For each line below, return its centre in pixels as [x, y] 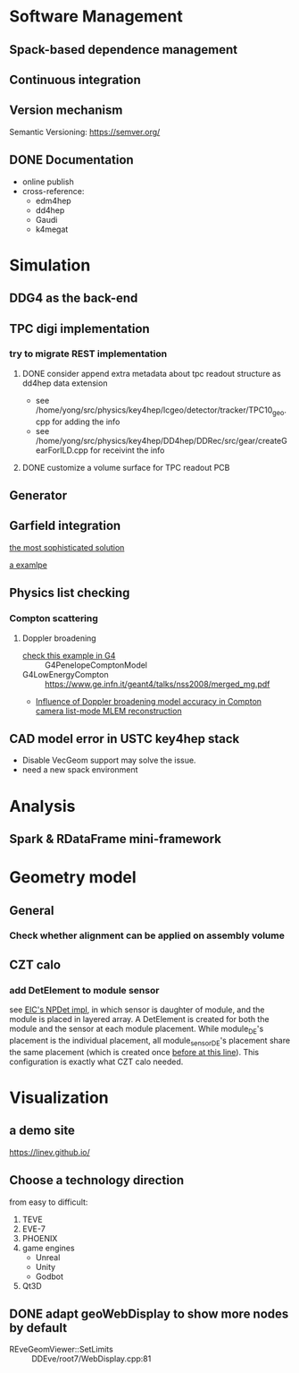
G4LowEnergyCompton [65, 674]
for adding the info [86, 422]
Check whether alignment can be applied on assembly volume [147, 935]
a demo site [42, 1131]
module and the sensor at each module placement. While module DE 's [137, 1029]
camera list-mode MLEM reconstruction [108, 711]
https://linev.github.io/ [50, 1152]
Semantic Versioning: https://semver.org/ [85, 132]
